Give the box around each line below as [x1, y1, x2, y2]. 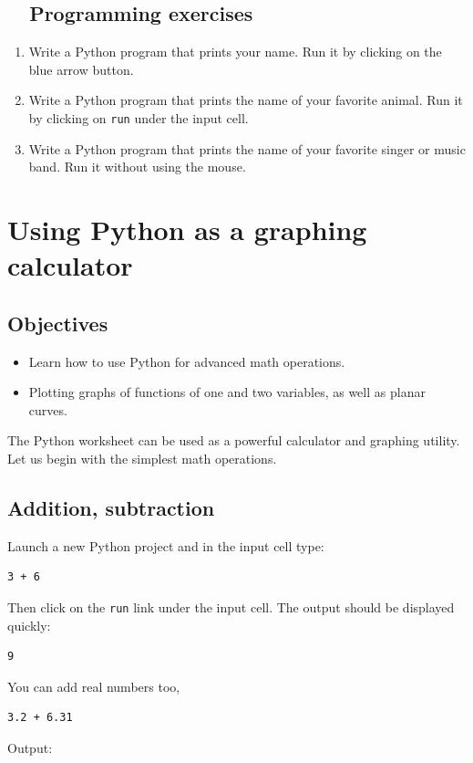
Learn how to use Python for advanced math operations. [28, 351, 345, 371]
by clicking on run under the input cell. [28, 108, 249, 127]
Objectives [7, 308, 108, 337]
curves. [28, 400, 67, 419]
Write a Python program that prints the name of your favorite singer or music [28, 139, 466, 158]
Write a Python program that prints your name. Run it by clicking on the [28, 42, 442, 61]
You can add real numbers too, [7, 676, 180, 695]
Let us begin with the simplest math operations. [7, 448, 277, 467]
